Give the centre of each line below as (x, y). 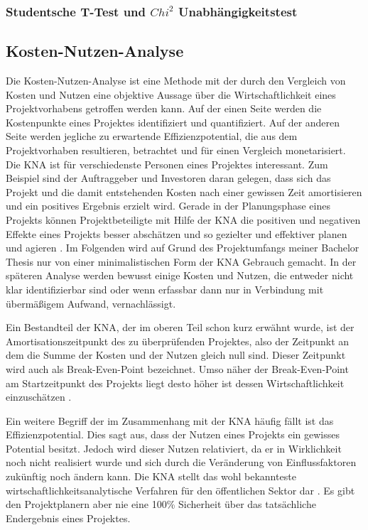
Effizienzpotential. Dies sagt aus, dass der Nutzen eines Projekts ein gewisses (173, 434)
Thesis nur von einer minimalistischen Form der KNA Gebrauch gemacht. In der (181, 261)
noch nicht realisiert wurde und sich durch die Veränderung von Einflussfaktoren (181, 462)
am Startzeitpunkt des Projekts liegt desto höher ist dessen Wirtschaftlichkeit (175, 383)
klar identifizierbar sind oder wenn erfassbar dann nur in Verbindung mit (165, 289)
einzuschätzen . (39, 397)
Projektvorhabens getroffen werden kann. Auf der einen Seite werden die (164, 108)
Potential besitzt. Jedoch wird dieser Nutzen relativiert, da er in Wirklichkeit (174, 448)
